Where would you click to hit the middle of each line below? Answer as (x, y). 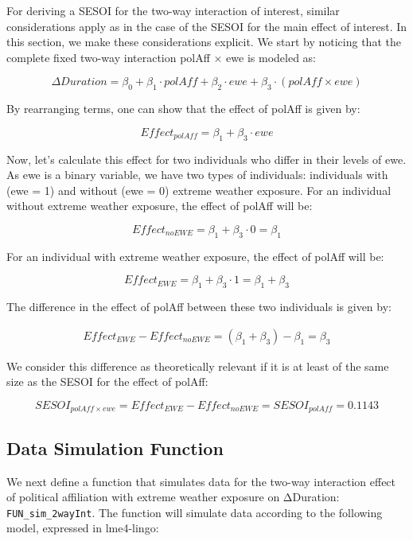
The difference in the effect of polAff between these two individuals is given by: (199, 307)
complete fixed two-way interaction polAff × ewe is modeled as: (162, 57)
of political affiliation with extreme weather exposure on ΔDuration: (173, 497)
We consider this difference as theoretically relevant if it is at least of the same (198, 366)
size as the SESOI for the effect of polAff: (107, 381)
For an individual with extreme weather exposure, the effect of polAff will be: (195, 256)
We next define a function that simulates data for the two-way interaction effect (201, 481)
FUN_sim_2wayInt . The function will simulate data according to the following (195, 512)
